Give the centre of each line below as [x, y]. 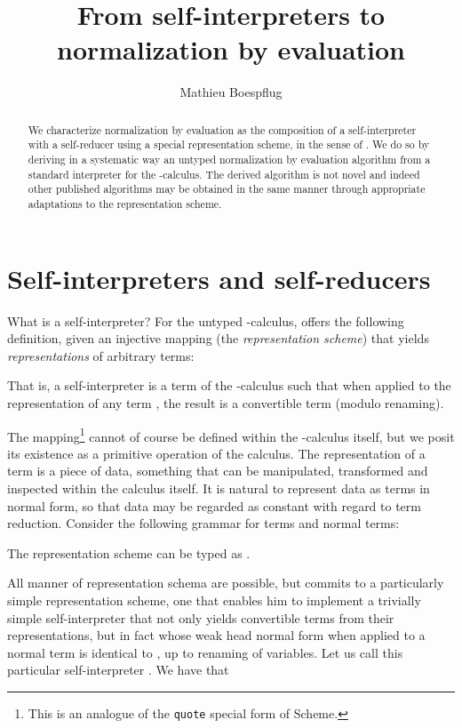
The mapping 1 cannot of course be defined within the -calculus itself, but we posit [231, 435]
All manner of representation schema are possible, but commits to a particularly [226, 583]
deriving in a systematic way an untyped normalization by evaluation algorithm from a [229, 160]
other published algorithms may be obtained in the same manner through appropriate [227, 189]
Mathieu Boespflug [231, 92]
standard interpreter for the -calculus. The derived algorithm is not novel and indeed [224, 174]
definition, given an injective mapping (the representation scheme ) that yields [218, 338]
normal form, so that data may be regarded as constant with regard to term [214, 505]
